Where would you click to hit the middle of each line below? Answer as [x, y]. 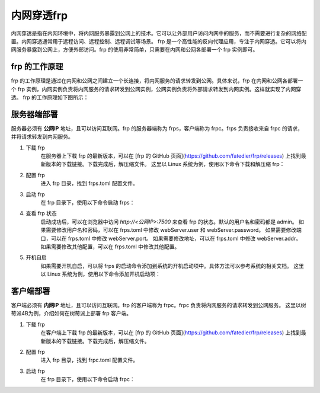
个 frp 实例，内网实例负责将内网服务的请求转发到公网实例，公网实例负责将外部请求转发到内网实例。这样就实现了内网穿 [156, 89]
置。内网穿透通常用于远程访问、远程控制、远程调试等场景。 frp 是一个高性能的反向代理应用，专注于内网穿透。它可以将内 [159, 41]
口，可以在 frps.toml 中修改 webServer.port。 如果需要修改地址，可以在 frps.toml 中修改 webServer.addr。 [171, 238]
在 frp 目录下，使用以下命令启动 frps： [88, 203]
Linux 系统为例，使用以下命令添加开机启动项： [104, 274]
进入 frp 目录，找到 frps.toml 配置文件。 [89, 183]
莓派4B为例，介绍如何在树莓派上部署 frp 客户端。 [71, 314]
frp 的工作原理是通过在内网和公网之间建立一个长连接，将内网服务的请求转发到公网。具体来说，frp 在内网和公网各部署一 [157, 81]
